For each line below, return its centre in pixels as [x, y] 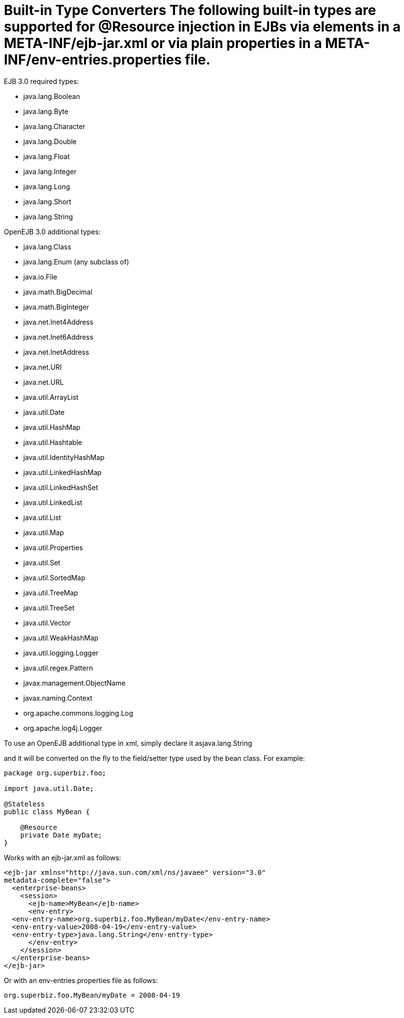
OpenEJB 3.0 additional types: [52, 231]
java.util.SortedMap [54, 577]
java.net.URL [44, 382]
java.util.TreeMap [51, 592]
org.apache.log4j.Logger [63, 728]
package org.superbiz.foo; [55, 773]
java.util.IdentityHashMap [64, 457]
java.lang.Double [50, 141]
